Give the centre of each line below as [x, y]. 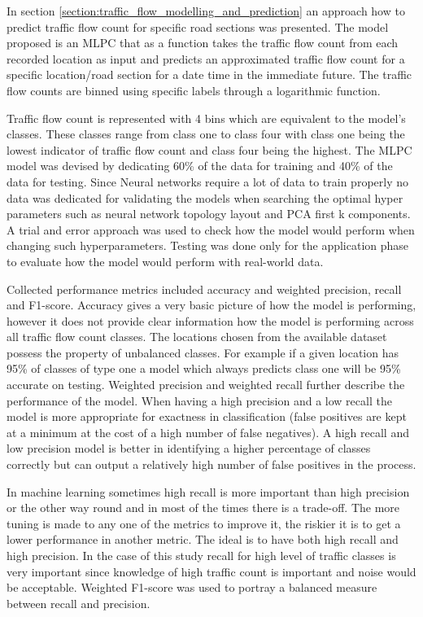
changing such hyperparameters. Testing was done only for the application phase [208, 245]
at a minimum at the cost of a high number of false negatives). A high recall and [208, 432]
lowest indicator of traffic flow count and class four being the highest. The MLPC [209, 149]
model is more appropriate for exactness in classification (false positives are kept [207, 416]
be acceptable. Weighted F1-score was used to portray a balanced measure [192, 587]
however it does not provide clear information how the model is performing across [210, 320]
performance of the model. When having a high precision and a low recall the [199, 400]
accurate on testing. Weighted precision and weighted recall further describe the [206, 385]
